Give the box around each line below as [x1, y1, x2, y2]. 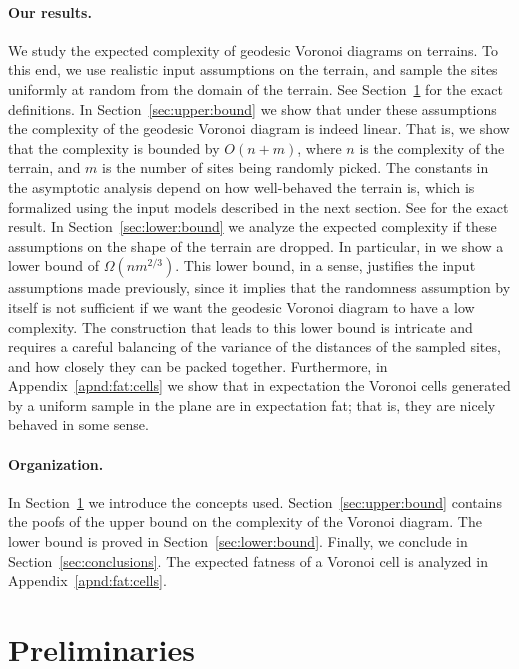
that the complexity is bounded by [8, 137, 220, 158]
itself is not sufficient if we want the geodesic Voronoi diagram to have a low [8, 296, 475, 317]
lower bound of [8, 255, 100, 276]
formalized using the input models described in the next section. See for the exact [8, 196, 509, 217]
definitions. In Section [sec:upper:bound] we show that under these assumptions [8, 98, 497, 119]
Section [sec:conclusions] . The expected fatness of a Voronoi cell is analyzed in [8, 550, 488, 571]
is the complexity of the [359, 137, 505, 158]
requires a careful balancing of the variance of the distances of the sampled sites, [8, 336, 501, 357]
